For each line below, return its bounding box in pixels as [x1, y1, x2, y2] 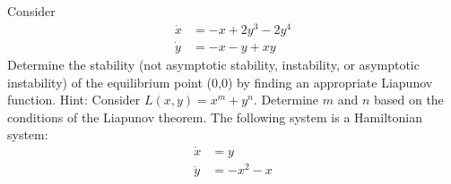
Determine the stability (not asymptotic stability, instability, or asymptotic [7, 54, 420, 73]
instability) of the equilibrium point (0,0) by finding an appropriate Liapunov [7, 72, 433, 91]
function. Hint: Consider [7, 90, 141, 109]
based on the [373, 90, 444, 109]
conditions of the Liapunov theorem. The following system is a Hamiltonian [7, 107, 422, 126]
